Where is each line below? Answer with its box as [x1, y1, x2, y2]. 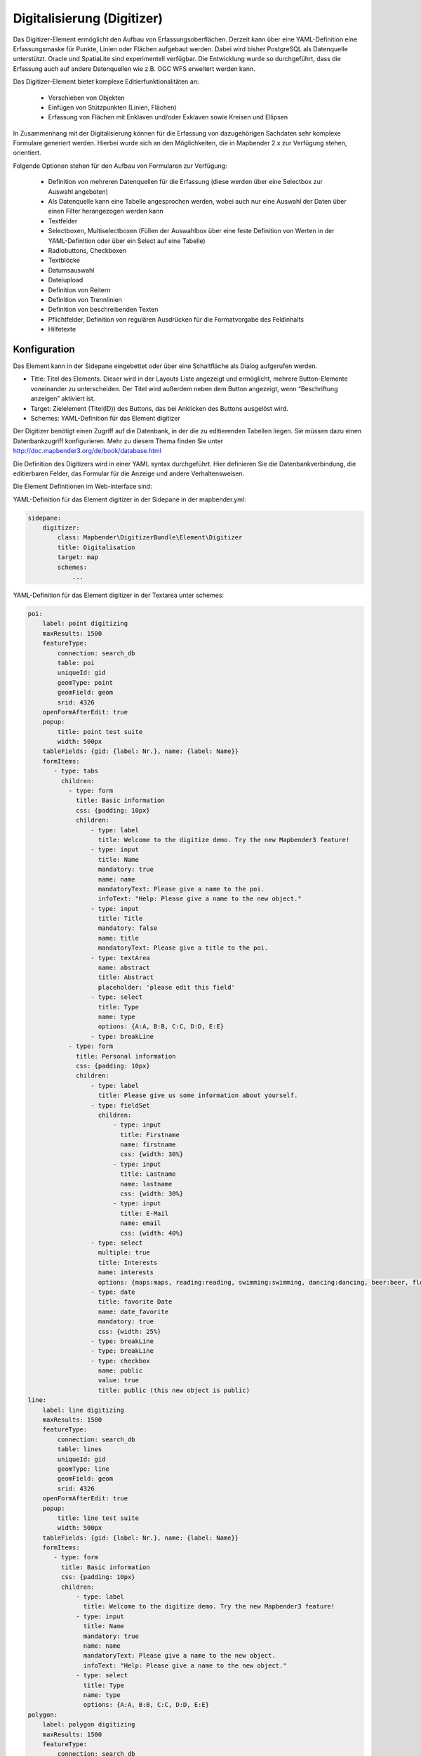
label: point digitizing [42, 620, 128, 628]
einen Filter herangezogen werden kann [48, 207, 163, 216]
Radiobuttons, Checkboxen [48, 246, 126, 254]
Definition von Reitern [48, 285, 111, 294]
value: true [98, 1377, 140, 1384]
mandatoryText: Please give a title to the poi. [98, 944, 269, 952]
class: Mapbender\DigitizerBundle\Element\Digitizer [57, 534, 243, 542]
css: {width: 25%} [98, 1328, 161, 1335]
